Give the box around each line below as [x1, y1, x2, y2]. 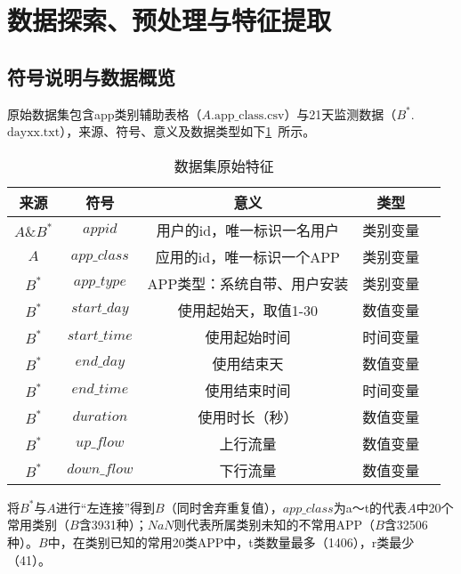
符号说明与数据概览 [7, 62, 175, 90]
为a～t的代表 [333, 497, 408, 516]
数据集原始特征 [174, 155, 274, 176]
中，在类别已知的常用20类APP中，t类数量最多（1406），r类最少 [47, 532, 415, 551]
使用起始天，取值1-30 [177, 299, 319, 320]
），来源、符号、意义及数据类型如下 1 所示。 [60, 122, 316, 141]
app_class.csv [214, 109, 285, 122]
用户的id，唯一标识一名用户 [156, 219, 340, 240]
